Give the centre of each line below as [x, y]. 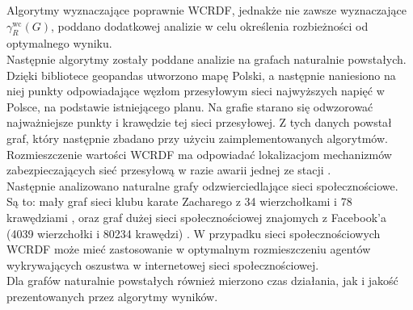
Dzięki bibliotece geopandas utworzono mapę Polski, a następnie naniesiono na [201, 75]
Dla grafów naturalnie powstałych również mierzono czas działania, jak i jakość [202, 281]
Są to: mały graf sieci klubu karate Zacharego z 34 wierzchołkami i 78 [179, 201]
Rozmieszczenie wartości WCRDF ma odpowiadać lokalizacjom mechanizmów [199, 154]
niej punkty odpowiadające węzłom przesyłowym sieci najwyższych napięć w [196, 91]
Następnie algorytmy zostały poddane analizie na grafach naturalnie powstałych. [206, 59]
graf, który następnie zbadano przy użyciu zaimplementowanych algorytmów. [197, 138]
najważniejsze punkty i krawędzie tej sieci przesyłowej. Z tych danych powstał [199, 122]
